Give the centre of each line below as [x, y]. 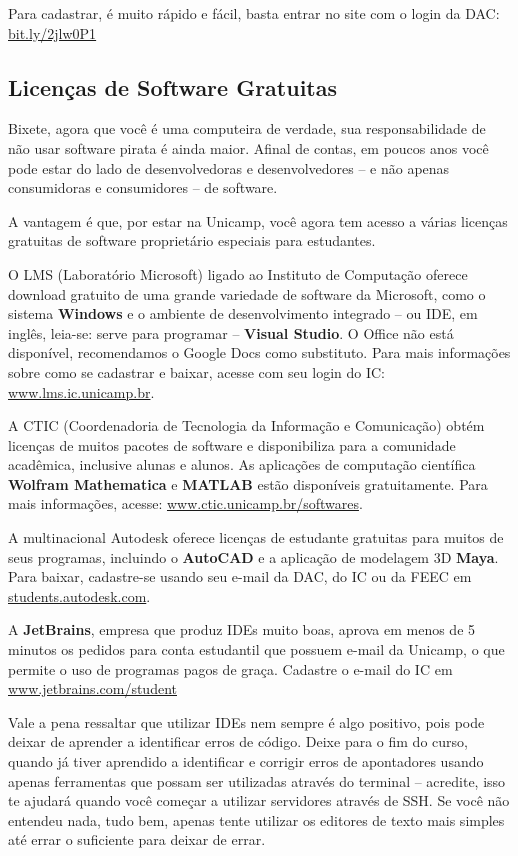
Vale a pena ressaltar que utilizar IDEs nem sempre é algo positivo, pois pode [246, 721]
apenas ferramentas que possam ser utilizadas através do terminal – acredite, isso [257, 780]
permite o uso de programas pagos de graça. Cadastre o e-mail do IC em [230, 668]
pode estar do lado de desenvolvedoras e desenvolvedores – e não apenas [229, 167]
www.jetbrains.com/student [92, 688]
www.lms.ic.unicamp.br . [81, 391]
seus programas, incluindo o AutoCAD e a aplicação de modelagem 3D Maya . [253, 556]
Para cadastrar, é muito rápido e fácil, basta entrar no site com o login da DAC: [254, 13]
